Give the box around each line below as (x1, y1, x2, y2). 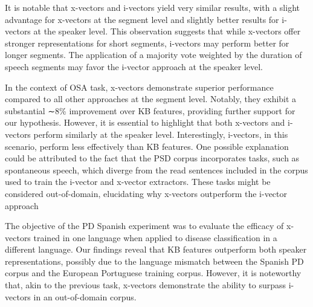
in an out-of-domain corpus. (33, 290, 137, 303)
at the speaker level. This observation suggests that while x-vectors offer (33, 25, 301, 37)
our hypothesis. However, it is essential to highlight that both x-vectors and (5, 116, 285, 129)
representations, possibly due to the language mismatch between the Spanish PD (5, 254, 304, 267)
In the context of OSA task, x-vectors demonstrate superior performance (5, 80, 274, 93)
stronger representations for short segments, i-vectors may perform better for (5, 36, 289, 49)
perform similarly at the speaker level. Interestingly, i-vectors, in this (33, 128, 288, 140)
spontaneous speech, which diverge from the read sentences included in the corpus (5, 163, 308, 176)
